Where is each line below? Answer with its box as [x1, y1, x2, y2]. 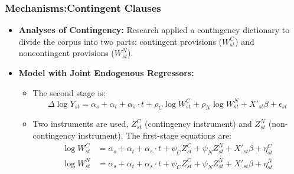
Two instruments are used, [32, 117, 129, 130]
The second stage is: [32, 86, 106, 99]
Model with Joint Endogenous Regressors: [18, 67, 194, 78]
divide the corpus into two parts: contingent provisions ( [18, 35, 223, 47]
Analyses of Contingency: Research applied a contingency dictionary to [18, 24, 290, 36]
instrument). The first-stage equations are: [78, 129, 232, 142]
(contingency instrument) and [145, 117, 252, 130]
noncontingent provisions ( [18, 47, 115, 59]
